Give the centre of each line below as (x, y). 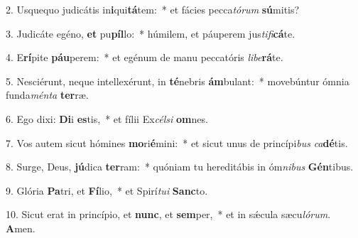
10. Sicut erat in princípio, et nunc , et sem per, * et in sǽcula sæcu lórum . (168, 214)
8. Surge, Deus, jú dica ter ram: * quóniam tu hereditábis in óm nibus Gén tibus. (180, 167)
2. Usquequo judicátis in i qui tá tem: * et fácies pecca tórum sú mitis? (153, 9)
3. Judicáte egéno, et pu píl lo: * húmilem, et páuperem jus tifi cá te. (151, 33)
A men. (21, 228)
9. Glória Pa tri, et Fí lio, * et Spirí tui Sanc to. (107, 190)
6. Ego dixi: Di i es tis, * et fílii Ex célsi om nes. (107, 118)
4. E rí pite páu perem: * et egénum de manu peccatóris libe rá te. (145, 57)
